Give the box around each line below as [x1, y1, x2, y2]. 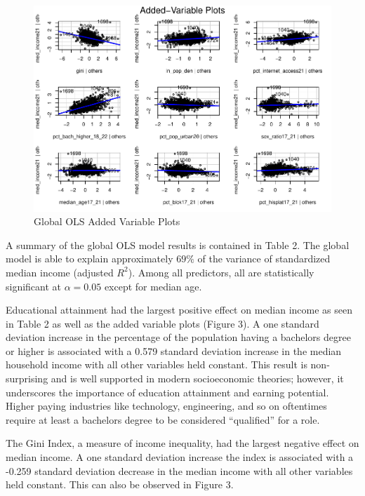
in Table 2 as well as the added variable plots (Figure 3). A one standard [6, 316, 319, 330]
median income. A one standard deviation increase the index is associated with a [6, 450, 354, 464]
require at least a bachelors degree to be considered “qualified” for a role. [6, 412, 320, 427]
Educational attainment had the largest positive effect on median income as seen [6, 302, 353, 317]
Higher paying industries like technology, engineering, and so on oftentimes [6, 398, 327, 413]
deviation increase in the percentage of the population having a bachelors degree [6, 330, 351, 344]
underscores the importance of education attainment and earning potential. [6, 384, 329, 399]
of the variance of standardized [197, 251, 331, 266]
